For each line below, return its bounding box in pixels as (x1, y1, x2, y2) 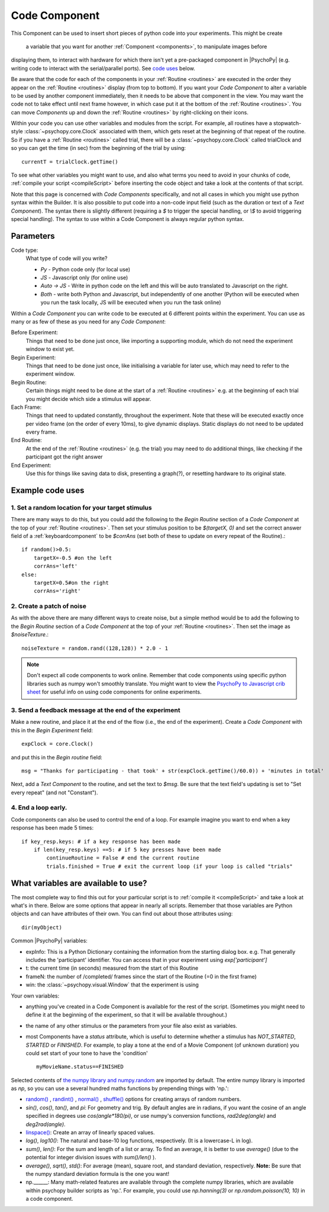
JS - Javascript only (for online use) (40, 274, 128, 281)
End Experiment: (11, 461, 51, 469)
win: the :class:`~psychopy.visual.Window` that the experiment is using (25, 981, 199, 989)
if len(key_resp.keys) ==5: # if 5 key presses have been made (33, 846, 221, 853)
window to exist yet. (25, 345, 75, 352)
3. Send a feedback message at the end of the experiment (11, 706, 180, 714)
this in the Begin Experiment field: (11, 726, 93, 734)
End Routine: (11, 437, 43, 444)
